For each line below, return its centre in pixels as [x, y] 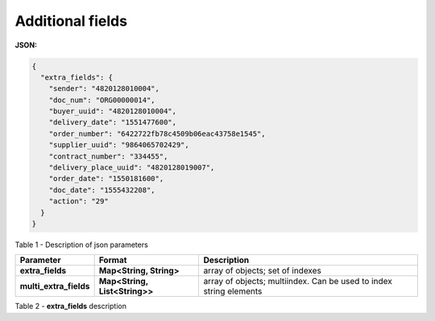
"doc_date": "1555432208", [102, 190]
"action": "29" [79, 202]
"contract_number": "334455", [108, 156]
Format [113, 260]
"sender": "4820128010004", [104, 89]
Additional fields [71, 21]
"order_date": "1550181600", [106, 179]
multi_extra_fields [55, 286]
